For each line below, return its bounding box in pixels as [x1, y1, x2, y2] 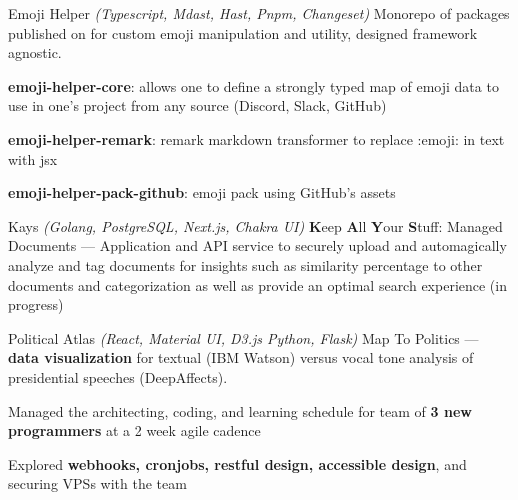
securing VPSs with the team [8, 473, 187, 494]
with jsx [8, 148, 58, 169]
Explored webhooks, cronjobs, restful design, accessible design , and [8, 453, 467, 474]
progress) [8, 294, 64, 315]
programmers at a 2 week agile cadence [8, 420, 261, 441]
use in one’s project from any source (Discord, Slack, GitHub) [8, 95, 387, 116]
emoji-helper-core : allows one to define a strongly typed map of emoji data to [8, 75, 499, 96]
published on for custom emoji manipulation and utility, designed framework [8, 22, 478, 43]
